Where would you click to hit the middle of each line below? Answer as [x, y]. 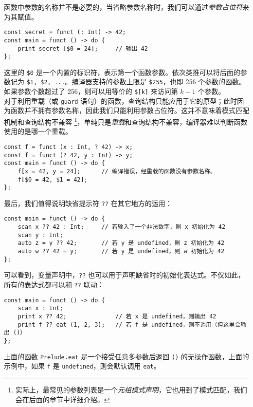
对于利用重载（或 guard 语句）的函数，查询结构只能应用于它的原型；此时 [121, 101]
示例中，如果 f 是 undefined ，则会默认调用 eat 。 [82, 366]
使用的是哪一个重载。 [38, 131]
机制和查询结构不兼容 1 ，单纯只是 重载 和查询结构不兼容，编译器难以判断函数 [126, 121]
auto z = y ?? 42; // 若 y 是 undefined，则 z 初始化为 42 [121, 243]
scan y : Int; [40, 235]
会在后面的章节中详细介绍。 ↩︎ [63, 399]
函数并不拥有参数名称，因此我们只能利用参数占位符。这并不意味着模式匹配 [130, 110]
